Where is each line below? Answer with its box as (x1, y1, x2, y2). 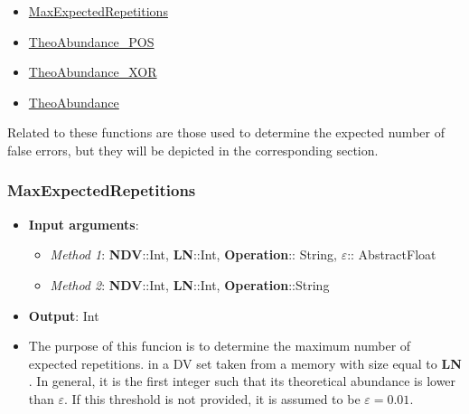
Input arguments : (28, 214, 139, 233)
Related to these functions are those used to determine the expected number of (7, 123, 445, 142)
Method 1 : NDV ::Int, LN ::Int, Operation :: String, (50, 245, 337, 264)
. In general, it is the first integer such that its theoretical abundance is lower (28, 372, 456, 390)
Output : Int (28, 306, 99, 325)
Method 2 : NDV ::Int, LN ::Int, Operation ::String (50, 275, 330, 294)
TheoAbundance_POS (28, 32, 155, 51)
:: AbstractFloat (347, 245, 436, 264)
